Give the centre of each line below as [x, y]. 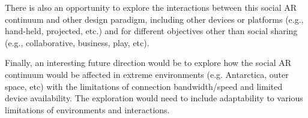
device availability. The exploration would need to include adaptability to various [154, 98]
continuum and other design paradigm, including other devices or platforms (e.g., [154, 19]
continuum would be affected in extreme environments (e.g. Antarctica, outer [147, 74]
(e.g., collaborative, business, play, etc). [77, 42]
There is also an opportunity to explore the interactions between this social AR [151, 7]
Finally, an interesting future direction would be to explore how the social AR [148, 63]
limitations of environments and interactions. [87, 109]
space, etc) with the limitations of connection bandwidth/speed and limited [144, 86]
